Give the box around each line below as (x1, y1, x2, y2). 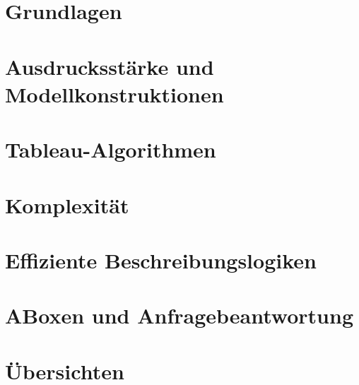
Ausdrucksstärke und (5, 52, 214, 81)
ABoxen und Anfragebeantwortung (5, 301, 353, 330)
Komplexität (5, 190, 129, 219)
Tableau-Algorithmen (5, 135, 216, 164)
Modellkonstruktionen (5, 79, 224, 108)
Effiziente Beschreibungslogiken (5, 245, 317, 274)
